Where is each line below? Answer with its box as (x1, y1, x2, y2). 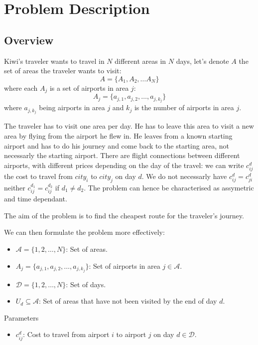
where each (4, 82, 38, 93)
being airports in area (39, 102, 105, 113)
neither (4, 182, 25, 192)
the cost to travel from (4, 171, 73, 181)
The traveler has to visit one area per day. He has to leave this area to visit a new (4, 121, 254, 131)
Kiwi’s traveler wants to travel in (4, 55, 105, 66)
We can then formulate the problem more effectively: (4, 227, 165, 237)
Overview (4, 32, 54, 47)
